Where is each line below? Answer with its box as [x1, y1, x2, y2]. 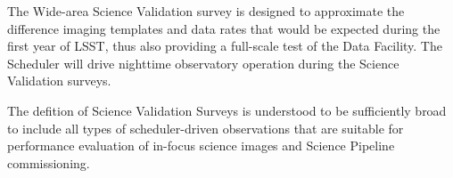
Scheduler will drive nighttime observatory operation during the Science [7, 53, 399, 72]
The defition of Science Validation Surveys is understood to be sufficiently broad [7, 101, 447, 119]
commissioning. [7, 153, 90, 172]
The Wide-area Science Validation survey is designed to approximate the [7, 2, 405, 20]
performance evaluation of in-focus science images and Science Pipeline [7, 136, 395, 155]
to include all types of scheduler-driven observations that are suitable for [7, 118, 404, 137]
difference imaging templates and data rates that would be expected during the [7, 19, 441, 37]
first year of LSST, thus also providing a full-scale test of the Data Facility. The [7, 36, 442, 55]
